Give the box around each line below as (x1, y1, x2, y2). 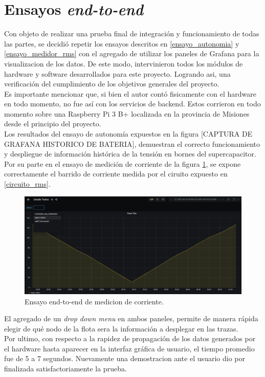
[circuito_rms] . (4, 179, 51, 189)
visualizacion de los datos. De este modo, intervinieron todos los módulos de (4, 58, 243, 69)
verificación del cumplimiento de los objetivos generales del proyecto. (4, 78, 219, 89)
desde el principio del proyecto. (4, 118, 101, 129)
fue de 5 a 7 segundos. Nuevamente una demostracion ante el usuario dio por (4, 353, 245, 364)
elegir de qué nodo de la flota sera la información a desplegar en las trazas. (4, 323, 238, 334)
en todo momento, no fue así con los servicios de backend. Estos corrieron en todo (4, 98, 261, 109)
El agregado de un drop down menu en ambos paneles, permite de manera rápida (4, 313, 258, 324)
